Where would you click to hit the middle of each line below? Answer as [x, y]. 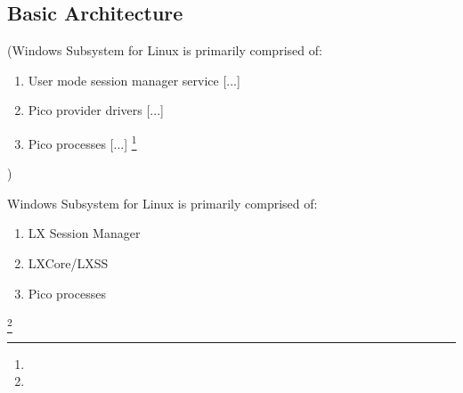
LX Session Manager [84, 233]
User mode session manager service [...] [134, 80]
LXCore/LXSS [68, 263]
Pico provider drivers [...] [96, 110]
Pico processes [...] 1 [82, 142]
